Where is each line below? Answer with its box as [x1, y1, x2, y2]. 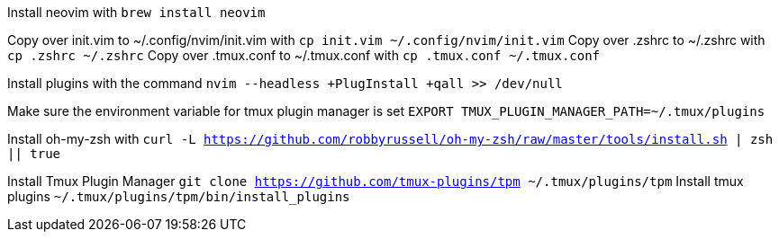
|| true [7, 146, 61, 161]
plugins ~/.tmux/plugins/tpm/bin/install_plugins [7, 189, 350, 204]
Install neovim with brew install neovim [7, 4, 266, 20]
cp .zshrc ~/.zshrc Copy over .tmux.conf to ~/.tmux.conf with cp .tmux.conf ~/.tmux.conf [7, 48, 601, 63]
